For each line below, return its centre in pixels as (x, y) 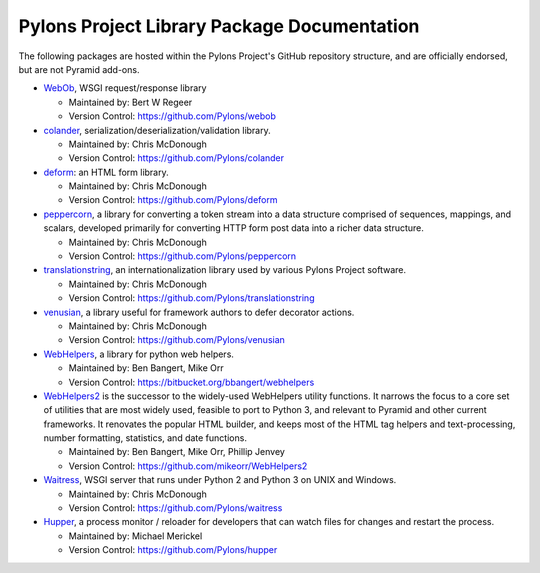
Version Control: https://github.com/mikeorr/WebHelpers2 (188, 466)
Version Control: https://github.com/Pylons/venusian (176, 340)
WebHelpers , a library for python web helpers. (139, 354)
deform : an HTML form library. (106, 172)
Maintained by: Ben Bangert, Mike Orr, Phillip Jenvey (176, 452)
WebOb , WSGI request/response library (125, 88)
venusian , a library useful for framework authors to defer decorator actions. (199, 312)
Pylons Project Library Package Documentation (219, 26)
